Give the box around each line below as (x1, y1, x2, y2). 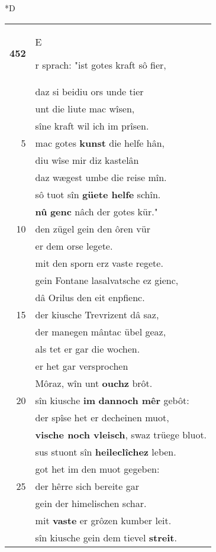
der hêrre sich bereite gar (35, 479, 140, 493)
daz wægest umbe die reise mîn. (35, 170, 167, 184)
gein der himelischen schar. (35, 496, 147, 510)
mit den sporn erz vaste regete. (35, 256, 163, 270)
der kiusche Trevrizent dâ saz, (35, 307, 159, 321)
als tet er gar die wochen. (35, 341, 140, 356)
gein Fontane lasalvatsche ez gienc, (35, 273, 179, 287)
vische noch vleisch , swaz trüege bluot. (35, 427, 207, 441)
